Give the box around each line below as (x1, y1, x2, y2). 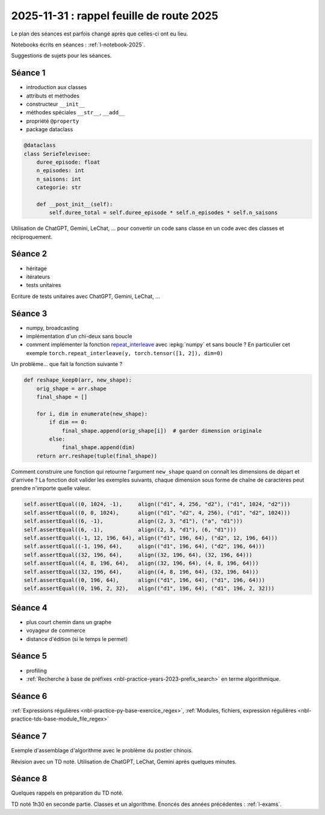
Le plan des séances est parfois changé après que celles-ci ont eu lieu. (11, 30, 188, 37)
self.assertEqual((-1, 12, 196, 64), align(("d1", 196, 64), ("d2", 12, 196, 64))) (23, 535, 278, 542)
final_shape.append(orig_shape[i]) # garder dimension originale (61, 427, 262, 434)
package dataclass (26, 126, 73, 133)
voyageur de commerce (26, 627, 85, 634)
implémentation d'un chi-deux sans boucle (26, 333, 132, 340)
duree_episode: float (36, 158, 101, 166)
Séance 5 (11, 651, 48, 662)
